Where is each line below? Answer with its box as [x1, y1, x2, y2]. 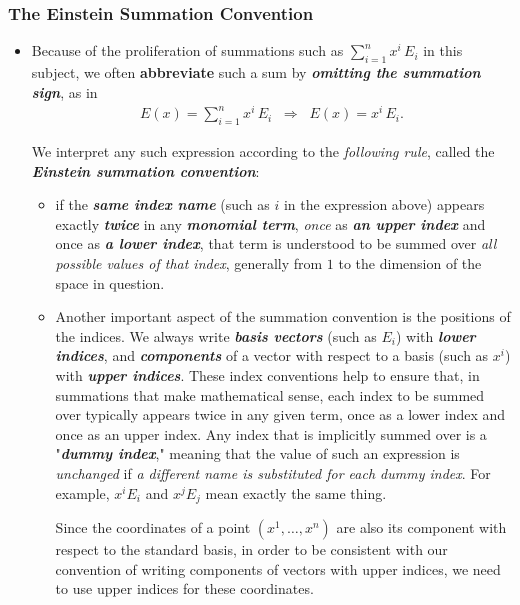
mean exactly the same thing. [205, 482, 387, 503]
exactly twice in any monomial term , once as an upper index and [55, 213, 486, 234]
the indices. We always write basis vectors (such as [55, 325, 377, 346]
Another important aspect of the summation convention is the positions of [55, 306, 511, 327]
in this [423, 40, 463, 61]
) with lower [395, 325, 476, 346]
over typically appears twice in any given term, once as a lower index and [55, 404, 506, 425]
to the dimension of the [338, 253, 482, 274]
